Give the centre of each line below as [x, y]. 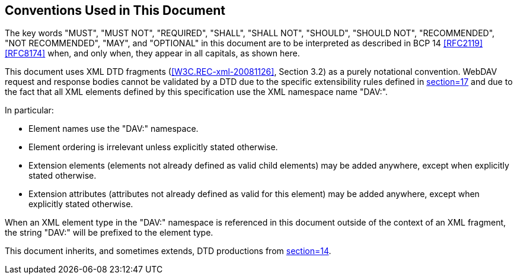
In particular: [29, 110]
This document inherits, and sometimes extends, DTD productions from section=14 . [168, 251]
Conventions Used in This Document [115, 10]
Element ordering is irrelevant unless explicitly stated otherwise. [153, 147]
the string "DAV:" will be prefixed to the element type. [109, 233]
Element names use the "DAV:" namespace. [114, 129]
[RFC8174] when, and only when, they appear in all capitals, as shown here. [152, 53]
